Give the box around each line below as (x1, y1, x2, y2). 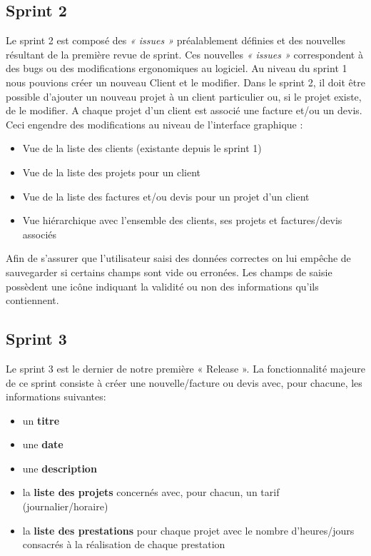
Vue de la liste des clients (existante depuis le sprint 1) (22, 141, 262, 156)
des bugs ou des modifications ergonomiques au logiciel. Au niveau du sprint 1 (6, 61, 347, 76)
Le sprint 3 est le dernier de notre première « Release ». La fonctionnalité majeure (6, 360, 365, 375)
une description (22, 460, 97, 475)
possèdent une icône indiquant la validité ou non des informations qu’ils (6, 278, 319, 293)
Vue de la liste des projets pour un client (22, 164, 200, 179)
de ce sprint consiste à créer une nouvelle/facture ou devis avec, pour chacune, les (6, 375, 362, 390)
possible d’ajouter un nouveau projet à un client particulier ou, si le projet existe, (6, 89, 362, 103)
